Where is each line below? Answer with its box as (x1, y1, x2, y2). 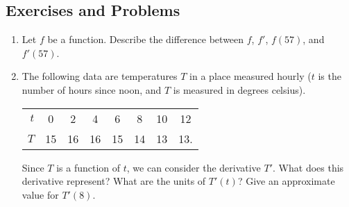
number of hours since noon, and (22, 82, 162, 97)
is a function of (56, 160, 121, 174)
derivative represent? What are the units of (22, 174, 206, 188)
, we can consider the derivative (126, 160, 261, 174)
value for (22, 187, 59, 201)
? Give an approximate (237, 174, 335, 188)
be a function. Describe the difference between (47, 32, 244, 47)
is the (318, 69, 341, 83)
